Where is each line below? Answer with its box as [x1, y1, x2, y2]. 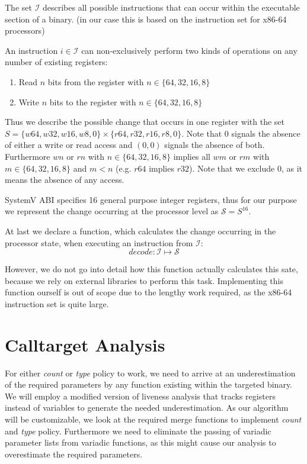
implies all [173, 150, 210, 162]
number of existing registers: [5, 56, 108, 68]
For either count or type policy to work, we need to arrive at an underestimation [5, 366, 296, 379]
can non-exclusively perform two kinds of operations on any [81, 44, 298, 56]
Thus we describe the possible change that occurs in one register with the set [5, 115, 284, 128]
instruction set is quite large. [5, 297, 109, 310]
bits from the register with [47, 75, 144, 88]
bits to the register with [49, 95, 136, 108]
